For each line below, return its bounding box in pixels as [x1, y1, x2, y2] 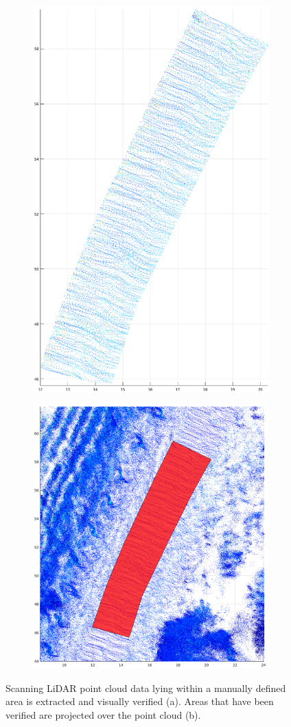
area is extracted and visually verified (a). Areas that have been [5, 694, 274, 708]
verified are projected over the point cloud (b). [5, 707, 201, 722]
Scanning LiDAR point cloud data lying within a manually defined [5, 680, 286, 695]
